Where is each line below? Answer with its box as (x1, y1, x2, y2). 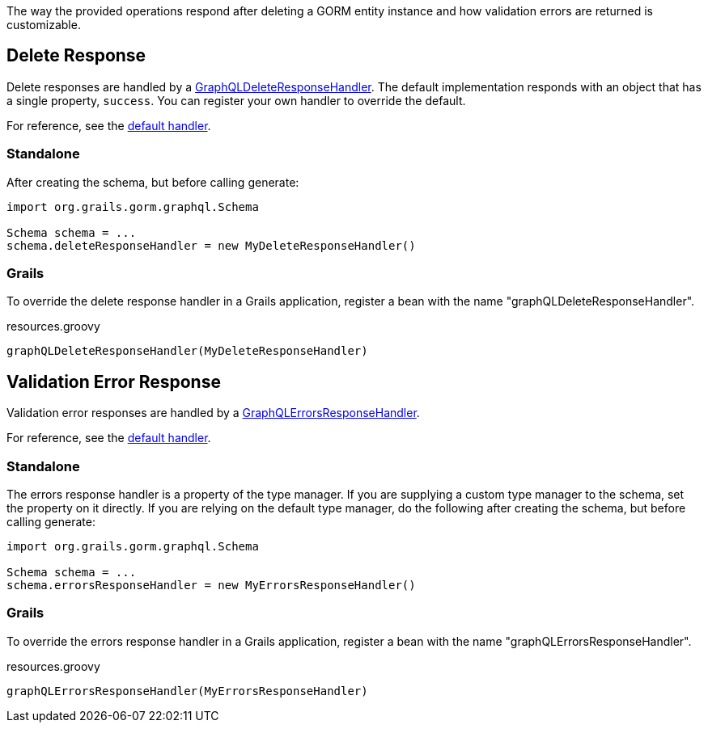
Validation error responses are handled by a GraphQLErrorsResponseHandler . (6, 406, 420, 420)
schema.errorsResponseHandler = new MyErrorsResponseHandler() (6, 578, 416, 592)
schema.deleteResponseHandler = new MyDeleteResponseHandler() (6, 238, 416, 252)
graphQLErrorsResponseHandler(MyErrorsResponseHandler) (6, 684, 368, 697)
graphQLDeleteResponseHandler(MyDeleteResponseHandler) (6, 344, 368, 358)
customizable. (6, 18, 81, 32)
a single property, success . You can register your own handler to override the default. (6, 93, 466, 107)
